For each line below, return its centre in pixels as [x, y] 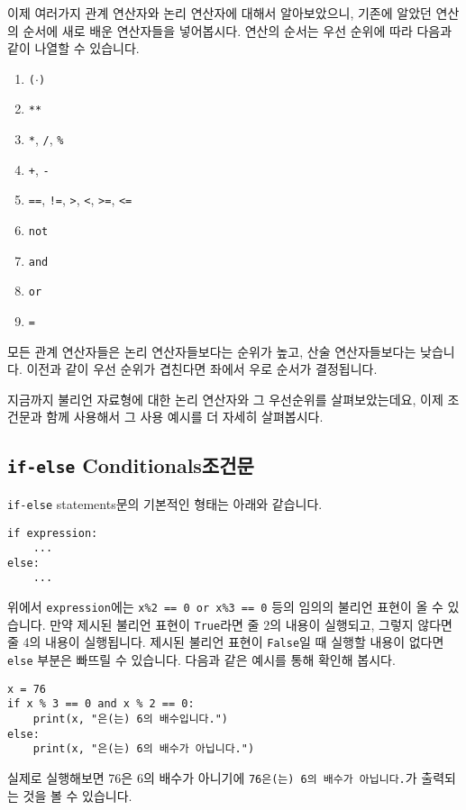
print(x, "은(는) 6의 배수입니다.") [131, 719]
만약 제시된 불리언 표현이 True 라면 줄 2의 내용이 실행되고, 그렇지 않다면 [251, 624]
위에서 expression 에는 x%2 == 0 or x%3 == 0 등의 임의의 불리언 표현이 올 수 [225, 607]
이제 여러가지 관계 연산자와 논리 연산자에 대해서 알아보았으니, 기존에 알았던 [219, 13]
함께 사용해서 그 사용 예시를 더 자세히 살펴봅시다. [185, 417]
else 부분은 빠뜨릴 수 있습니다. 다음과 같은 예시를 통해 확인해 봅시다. [201, 660]
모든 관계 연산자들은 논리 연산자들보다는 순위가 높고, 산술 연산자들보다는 [212, 351]
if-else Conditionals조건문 [131, 465]
